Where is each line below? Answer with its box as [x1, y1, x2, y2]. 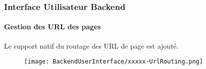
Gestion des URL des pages [4, 21, 101, 32]
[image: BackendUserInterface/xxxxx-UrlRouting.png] [24, 58, 203, 66]
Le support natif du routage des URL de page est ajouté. [4, 40, 178, 51]
